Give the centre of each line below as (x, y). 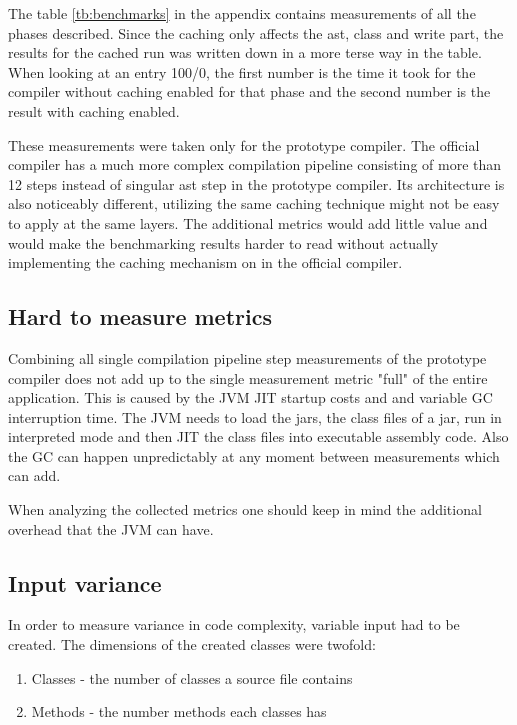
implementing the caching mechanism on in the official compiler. (205, 262)
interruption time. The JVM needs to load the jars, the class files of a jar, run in (255, 416)
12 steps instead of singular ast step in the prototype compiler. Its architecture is (256, 183)
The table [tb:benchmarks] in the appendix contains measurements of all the (242, 13)
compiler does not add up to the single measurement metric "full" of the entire (248, 377)
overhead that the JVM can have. (111, 528)
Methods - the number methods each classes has (179, 711)
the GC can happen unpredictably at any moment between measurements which (254, 455)
